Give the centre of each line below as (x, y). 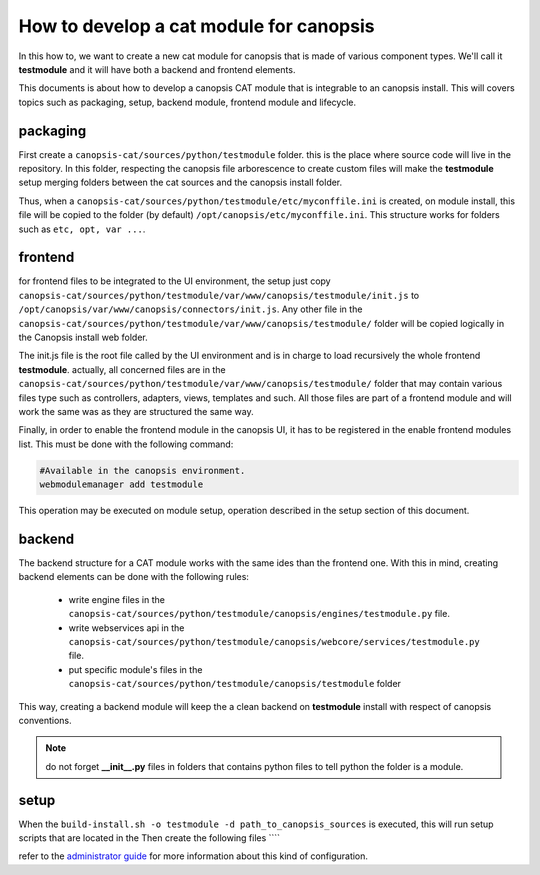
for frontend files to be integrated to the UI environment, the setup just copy (174, 281)
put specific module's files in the (135, 669)
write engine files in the (116, 599)
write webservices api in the (126, 627)
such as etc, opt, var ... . (82, 229)
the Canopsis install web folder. (83, 337)
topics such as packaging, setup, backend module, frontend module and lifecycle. (187, 102)
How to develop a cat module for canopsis (196, 26)
